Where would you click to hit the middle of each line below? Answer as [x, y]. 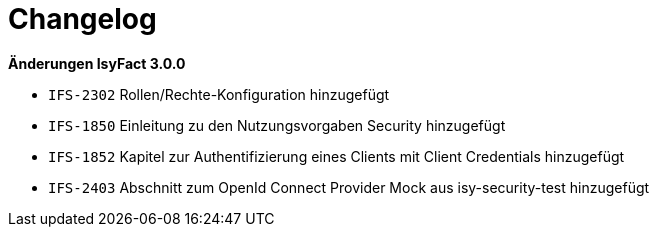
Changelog [82, 19]
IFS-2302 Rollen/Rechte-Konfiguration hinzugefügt [219, 94]
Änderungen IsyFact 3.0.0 [97, 63]
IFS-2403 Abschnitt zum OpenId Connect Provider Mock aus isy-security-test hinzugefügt [349, 187]
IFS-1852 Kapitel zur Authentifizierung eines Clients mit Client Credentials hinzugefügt [336, 156]
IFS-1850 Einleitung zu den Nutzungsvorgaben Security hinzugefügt [277, 125]
